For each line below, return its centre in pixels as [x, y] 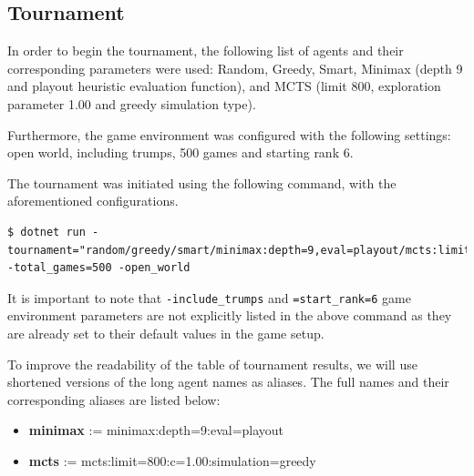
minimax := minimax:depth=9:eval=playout [156, 430]
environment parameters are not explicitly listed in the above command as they [230, 315]
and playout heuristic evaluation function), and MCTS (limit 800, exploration [224, 86]
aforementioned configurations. [93, 201]
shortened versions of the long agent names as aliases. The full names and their [228, 382]
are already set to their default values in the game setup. [166, 333]
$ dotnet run [46, 232]
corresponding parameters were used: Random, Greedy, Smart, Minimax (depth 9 [235, 68]
